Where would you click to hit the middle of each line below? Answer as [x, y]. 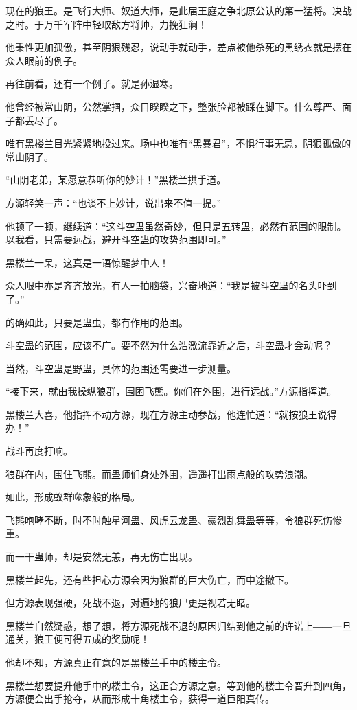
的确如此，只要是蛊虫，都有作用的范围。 [97, 322]
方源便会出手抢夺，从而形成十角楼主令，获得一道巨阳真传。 [140, 699]
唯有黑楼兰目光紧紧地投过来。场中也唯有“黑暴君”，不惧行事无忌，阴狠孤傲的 [178, 143]
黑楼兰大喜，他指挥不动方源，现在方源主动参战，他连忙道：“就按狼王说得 [171, 414]
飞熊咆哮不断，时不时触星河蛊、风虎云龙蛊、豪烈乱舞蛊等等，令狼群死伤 [169, 519]
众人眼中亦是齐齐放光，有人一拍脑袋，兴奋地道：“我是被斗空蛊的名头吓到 [171, 285]
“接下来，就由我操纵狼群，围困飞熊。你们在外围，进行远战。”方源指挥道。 [171, 391]
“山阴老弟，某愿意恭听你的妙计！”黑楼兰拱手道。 [116, 180]
